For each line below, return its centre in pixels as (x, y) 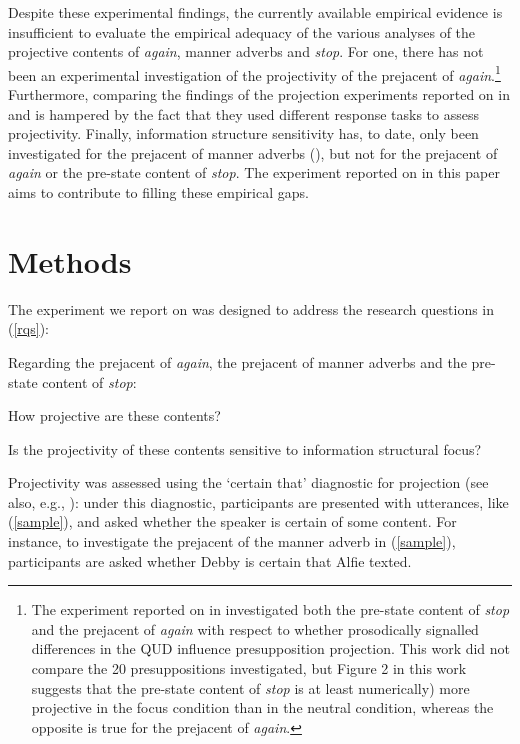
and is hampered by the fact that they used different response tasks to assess (244, 113)
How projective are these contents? (114, 415)
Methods (70, 260)
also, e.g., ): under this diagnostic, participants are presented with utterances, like (258, 501)
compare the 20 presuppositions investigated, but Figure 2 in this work (249, 668)
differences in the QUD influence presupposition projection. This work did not (271, 648)
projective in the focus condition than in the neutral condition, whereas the (262, 707)
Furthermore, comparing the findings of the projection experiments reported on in (259, 94)
